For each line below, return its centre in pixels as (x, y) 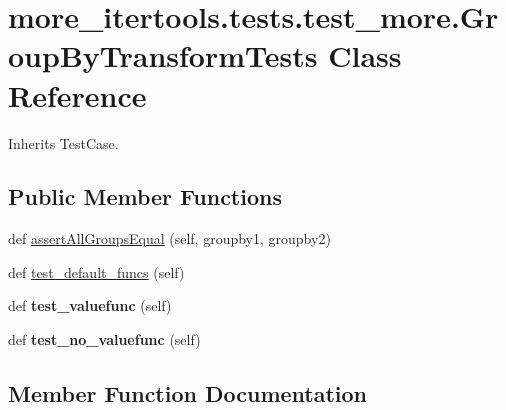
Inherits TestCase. (63, 142)
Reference (77, 94)
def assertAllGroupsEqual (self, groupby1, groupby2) (169, 238)
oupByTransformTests (163, 55)
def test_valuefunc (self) (90, 305)
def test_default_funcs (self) (96, 271)
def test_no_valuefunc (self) (104, 339)
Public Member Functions (145, 196)
